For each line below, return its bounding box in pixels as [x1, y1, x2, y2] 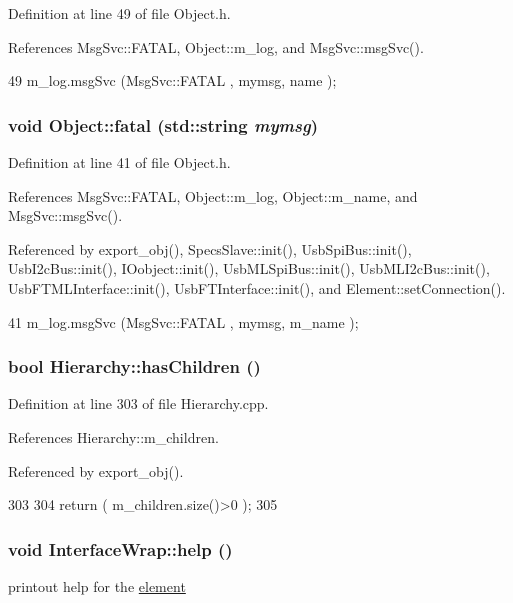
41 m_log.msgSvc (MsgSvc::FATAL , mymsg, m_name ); [8, 311, 359, 332]
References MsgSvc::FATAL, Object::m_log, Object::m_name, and [8, 185, 418, 206]
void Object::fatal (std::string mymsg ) [8, 112, 319, 137]
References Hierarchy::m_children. [8, 426, 219, 447]
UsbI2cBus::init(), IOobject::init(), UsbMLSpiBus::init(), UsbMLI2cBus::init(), [8, 258, 490, 279]
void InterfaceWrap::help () [8, 536, 233, 561]
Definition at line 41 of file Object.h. [8, 152, 231, 172]
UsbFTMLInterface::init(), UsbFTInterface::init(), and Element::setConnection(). [8, 277, 506, 298]
